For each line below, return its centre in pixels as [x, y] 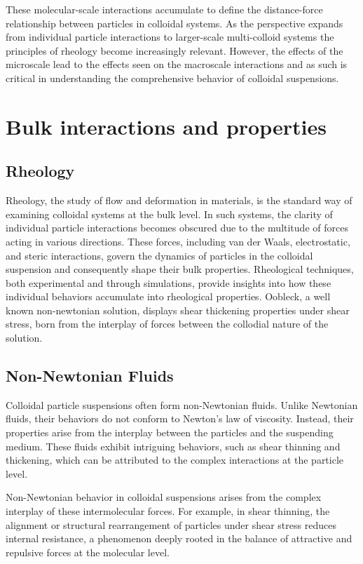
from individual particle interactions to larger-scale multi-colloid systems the [170, 37]
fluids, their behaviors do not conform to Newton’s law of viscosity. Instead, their [180, 418]
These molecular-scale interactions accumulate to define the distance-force [164, 9]
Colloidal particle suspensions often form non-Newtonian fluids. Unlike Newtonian [182, 404]
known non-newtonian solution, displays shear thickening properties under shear [178, 310]
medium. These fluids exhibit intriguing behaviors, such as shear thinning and [173, 446]
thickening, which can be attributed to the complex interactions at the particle [175, 460]
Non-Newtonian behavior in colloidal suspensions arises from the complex [164, 497]
